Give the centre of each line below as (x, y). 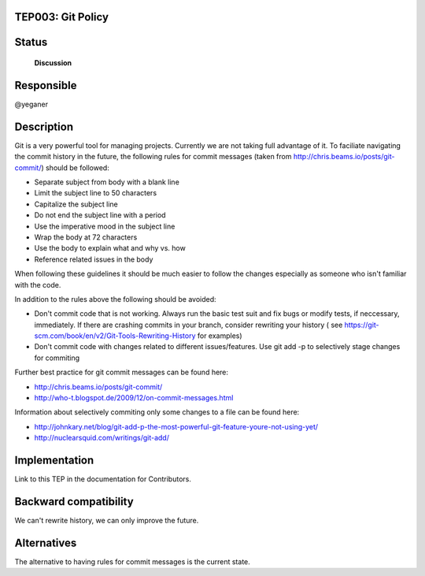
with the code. (38, 284)
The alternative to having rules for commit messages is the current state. (133, 561)
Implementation (54, 461)
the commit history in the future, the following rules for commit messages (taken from (153, 157)
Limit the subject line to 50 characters (96, 193)
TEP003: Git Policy (62, 17)
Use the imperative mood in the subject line (105, 226)
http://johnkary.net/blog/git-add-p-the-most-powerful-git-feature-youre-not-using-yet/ (176, 426)
